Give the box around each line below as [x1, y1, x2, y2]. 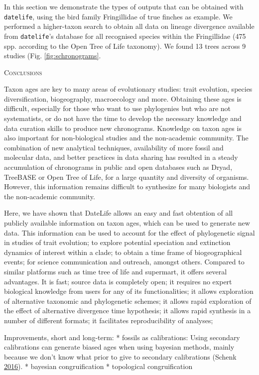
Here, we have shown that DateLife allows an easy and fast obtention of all [4, 208, 233, 218]
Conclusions [4, 67, 42, 77]
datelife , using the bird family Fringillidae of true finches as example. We [4, 11, 233, 21]
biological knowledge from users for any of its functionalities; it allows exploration [4, 286, 254, 296]
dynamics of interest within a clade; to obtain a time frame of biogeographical [4, 247, 242, 257]
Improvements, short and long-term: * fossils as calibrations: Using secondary [4, 332, 240, 342]
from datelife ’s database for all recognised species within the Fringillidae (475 [4, 30, 246, 41]
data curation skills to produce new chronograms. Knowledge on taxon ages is [4, 123, 242, 133]
